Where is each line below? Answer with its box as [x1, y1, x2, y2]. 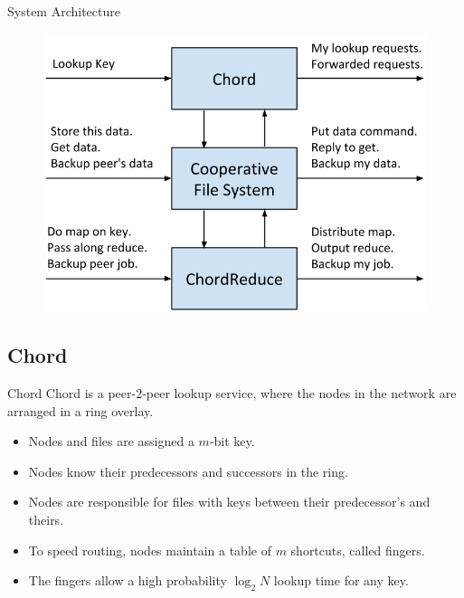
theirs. [28, 510, 64, 529]
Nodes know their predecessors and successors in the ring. [28, 461, 348, 480]
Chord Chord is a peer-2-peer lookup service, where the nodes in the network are [7, 384, 457, 403]
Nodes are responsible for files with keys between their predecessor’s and [28, 492, 431, 511]
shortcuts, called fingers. [290, 540, 425, 559]
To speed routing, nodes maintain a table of [28, 540, 271, 559]
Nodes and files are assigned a [28, 432, 194, 451]
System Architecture [7, 2, 120, 20]
